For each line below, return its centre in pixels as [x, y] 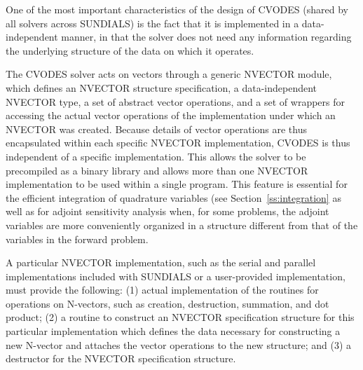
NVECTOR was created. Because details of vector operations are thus [157, 129]
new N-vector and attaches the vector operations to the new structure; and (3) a [179, 344]
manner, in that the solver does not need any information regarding [206, 37]
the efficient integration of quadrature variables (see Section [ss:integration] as [173, 197]
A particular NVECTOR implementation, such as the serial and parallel [161, 262]
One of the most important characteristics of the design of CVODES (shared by [177, 9]
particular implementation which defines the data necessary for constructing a [173, 331]
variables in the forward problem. [77, 239]
